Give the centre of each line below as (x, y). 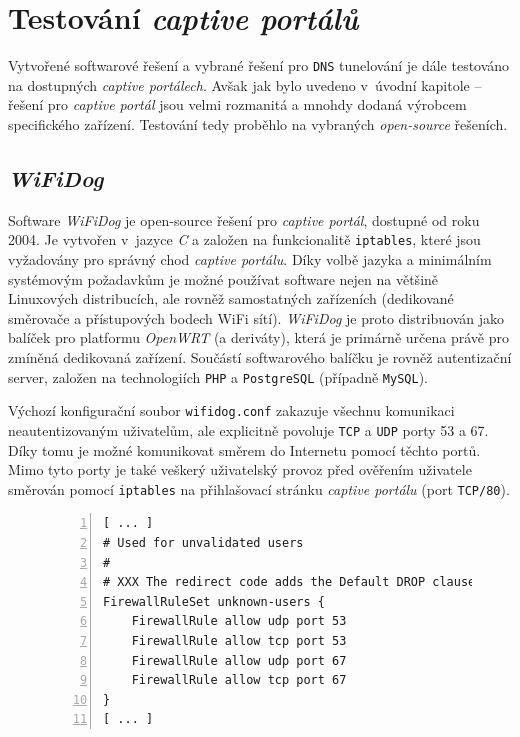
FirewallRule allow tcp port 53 (239, 640)
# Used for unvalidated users (203, 542)
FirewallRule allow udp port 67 (239, 660)
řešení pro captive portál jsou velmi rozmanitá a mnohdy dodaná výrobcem (237, 104)
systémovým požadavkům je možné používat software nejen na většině (223, 278)
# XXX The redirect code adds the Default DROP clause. (293, 582)
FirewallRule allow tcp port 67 (239, 680)
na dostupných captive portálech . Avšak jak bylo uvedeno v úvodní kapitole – (245, 84)
